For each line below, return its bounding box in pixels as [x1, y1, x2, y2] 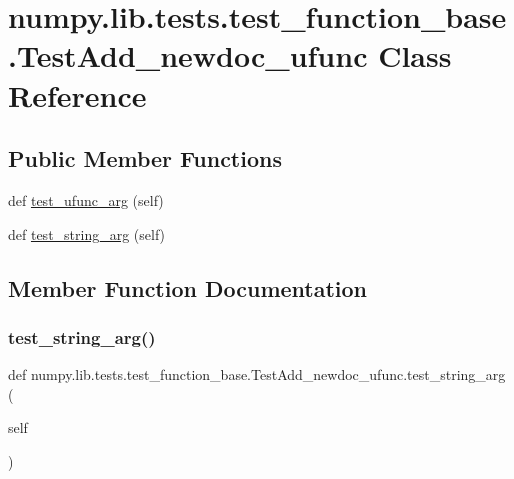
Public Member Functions [8, 143, 282, 174]
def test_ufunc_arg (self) [8, 189, 164, 210]
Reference [8, 74, 147, 115]
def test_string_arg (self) [8, 223, 166, 244]
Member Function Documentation [8, 272, 368, 303]
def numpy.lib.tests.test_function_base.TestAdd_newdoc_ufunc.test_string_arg [8, 364, 506, 385]
